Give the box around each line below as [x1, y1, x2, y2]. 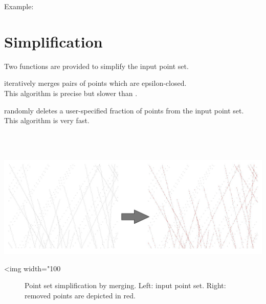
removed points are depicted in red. [25, 290, 136, 300]
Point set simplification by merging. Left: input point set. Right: [25, 280, 226, 291]
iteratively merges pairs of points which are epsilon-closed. [4, 78, 187, 88]
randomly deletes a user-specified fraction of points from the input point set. [4, 105, 244, 115]
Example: [4, 1, 34, 11]
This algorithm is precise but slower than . [4, 87, 138, 98]
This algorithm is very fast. [4, 115, 90, 126]
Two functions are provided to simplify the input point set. [4, 60, 189, 71]
